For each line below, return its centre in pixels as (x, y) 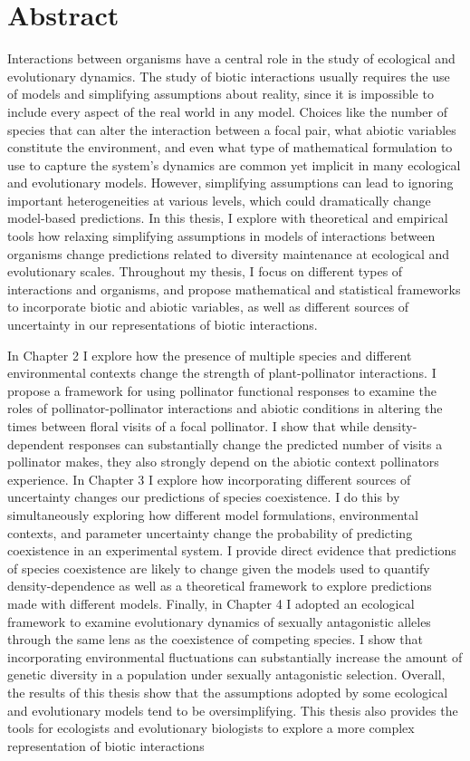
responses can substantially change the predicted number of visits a (255, 443)
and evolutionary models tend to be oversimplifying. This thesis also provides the (233, 710)
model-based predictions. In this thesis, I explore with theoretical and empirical (228, 218)
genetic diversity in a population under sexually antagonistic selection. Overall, (226, 674)
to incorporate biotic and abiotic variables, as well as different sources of (208, 307)
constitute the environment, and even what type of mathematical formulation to (230, 147)
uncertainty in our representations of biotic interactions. (163, 325)
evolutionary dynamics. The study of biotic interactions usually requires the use (229, 76)
